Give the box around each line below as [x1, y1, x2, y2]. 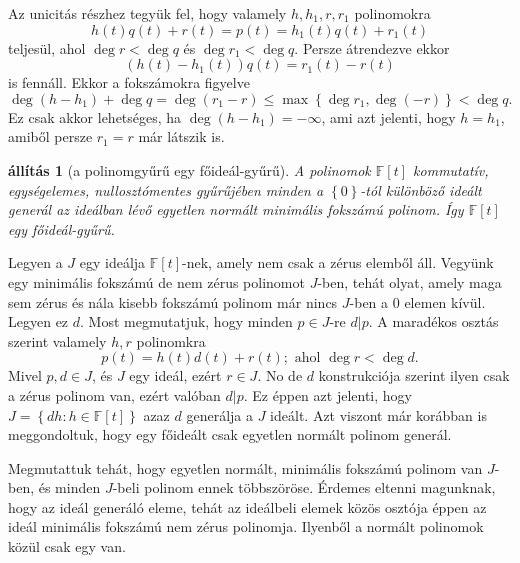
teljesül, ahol [8, 37, 86, 58]
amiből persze [8, 126, 93, 147]
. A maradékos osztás [368, 311, 499, 332]
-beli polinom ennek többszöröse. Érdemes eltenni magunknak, [112, 477, 496, 498]
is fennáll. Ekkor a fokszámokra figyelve [8, 72, 250, 93]
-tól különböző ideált [360, 179, 482, 200]
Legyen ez [8, 311, 69, 332]
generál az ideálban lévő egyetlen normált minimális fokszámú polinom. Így [8, 199, 464, 220]
